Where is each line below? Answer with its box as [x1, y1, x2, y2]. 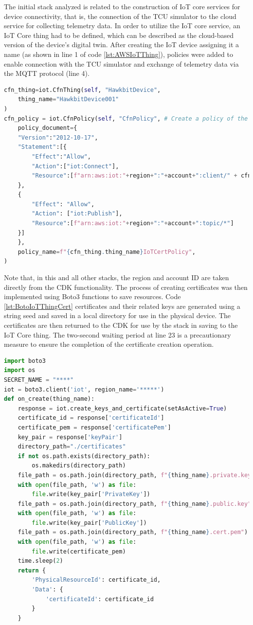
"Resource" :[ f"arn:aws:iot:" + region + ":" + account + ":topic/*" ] [32, 220, 234, 227]
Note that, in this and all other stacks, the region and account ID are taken [4, 272, 229, 283]
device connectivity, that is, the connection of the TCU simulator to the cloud [4, 11, 236, 21]
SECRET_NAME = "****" [4, 376, 74, 383]
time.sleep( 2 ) [18, 557, 63, 565]
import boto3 [4, 357, 46, 364]
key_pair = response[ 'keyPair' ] [18, 433, 123, 441]
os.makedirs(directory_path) [32, 462, 126, 469]
